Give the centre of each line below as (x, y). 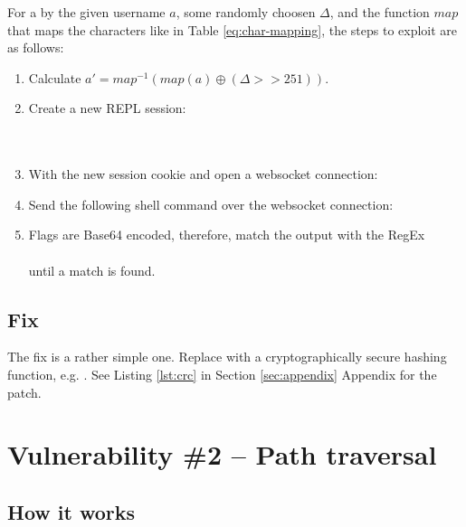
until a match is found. (92, 270)
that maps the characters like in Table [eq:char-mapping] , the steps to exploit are (233, 29)
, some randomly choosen (246, 12)
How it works (71, 511)
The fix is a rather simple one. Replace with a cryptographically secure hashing (227, 357)
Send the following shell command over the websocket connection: (211, 204)
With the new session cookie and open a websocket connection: (203, 174)
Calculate (55, 77)
